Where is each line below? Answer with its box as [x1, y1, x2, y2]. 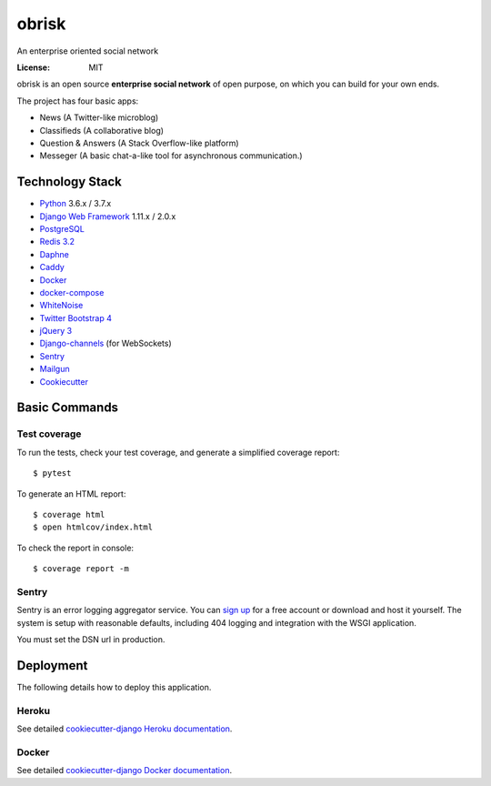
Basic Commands [16, 400, 118, 416]
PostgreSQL [39, 223, 85, 234]
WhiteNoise [39, 300, 84, 311]
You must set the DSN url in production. [16, 634, 165, 645]
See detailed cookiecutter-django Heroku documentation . [16, 723, 233, 734]
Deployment [16, 658, 88, 673]
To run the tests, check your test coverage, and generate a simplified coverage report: [16, 447, 340, 458]
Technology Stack [16, 174, 122, 190]
